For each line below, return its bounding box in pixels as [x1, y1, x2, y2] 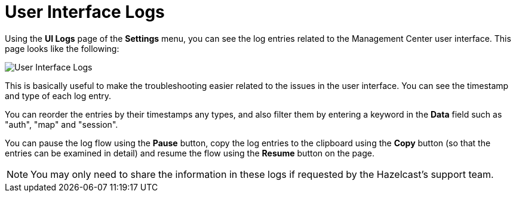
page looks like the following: [5, 43, 119, 54]
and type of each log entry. [5, 90, 112, 101]
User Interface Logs [5, 2, 165, 22]
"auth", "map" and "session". [5, 119, 118, 130]
